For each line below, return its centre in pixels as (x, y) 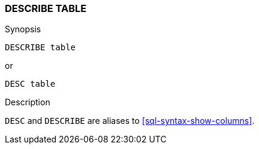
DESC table (30, 84)
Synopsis (23, 29)
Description (28, 102)
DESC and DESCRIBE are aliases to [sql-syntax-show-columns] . (130, 121)
